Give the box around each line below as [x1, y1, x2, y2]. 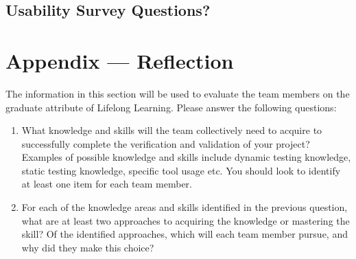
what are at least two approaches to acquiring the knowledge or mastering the [21, 213, 350, 227]
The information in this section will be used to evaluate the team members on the [5, 86, 350, 100]
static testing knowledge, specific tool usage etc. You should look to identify [21, 163, 341, 177]
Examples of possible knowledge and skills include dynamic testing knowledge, [21, 150, 351, 164]
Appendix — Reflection [5, 46, 234, 74]
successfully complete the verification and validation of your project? [21, 136, 310, 150]
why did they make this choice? [21, 240, 154, 254]
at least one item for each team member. [21, 177, 193, 191]
